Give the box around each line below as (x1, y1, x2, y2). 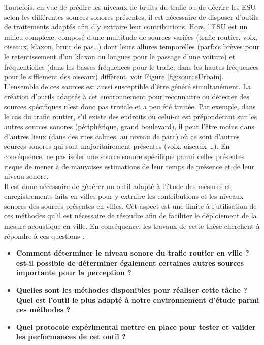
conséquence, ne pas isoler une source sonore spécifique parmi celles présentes (4, 150, 244, 161)
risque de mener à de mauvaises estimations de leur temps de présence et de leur (4, 161, 254, 171)
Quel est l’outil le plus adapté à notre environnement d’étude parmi (16, 294, 259, 305)
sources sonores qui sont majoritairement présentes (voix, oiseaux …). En (4, 141, 230, 151)
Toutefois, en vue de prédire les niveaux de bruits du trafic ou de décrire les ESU (4, 2, 256, 12)
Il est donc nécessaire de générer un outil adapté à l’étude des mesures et (4, 180, 231, 191)
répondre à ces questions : (4, 230, 85, 241)
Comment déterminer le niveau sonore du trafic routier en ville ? (16, 247, 249, 258)
